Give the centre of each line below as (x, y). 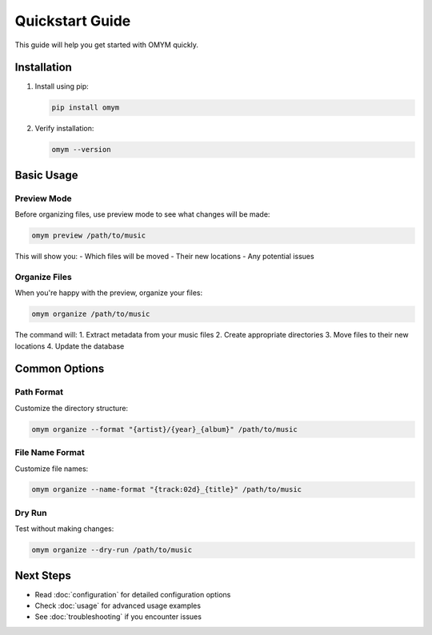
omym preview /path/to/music (89, 236)
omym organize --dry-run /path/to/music (112, 550)
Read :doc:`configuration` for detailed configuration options (133, 594)
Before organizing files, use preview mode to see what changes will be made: (142, 214)
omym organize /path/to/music (91, 314)
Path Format (39, 392)
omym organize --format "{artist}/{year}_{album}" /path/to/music (164, 429)
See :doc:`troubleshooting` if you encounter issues (118, 617)
